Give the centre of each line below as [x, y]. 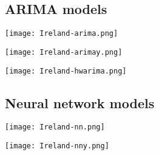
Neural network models [80, 102]
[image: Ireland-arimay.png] [64, 52]
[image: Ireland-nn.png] [55, 127]
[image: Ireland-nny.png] [57, 146]
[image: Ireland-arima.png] [62, 34]
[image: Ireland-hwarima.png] [66, 71]
